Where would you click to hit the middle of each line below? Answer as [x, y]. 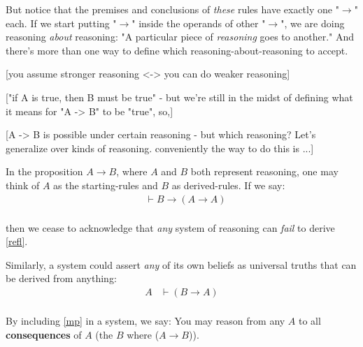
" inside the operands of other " [199, 23]
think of [23, 185]
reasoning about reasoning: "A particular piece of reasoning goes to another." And [180, 37]
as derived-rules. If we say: [228, 185]
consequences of [44, 334]
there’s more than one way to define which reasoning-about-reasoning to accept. [177, 50]
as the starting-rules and [106, 185]
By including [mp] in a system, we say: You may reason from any [145, 321]
